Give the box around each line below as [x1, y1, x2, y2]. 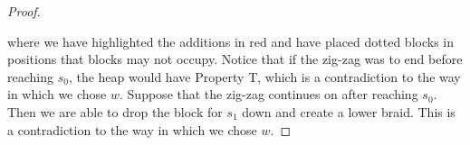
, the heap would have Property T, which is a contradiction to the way [68, 67, 461, 86]
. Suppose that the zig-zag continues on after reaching [120, 85, 418, 104]
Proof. [7, 2, 41, 20]
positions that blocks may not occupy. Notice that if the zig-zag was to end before [7, 50, 463, 68]
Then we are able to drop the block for [7, 102, 223, 121]
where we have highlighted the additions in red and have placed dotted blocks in [7, 32, 454, 50]
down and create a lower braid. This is [242, 102, 456, 121]
